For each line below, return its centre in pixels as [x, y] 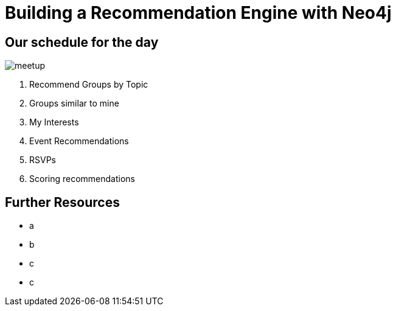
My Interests [54, 122]
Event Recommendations [79, 141]
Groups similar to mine [74, 103]
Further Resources [62, 202]
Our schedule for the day [82, 42]
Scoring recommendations [82, 179]
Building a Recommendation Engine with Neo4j [198, 13]
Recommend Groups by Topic [89, 85]
